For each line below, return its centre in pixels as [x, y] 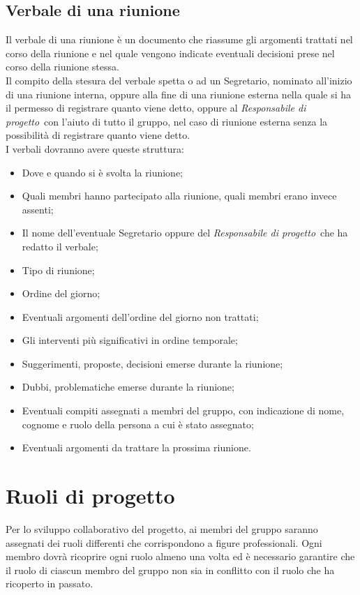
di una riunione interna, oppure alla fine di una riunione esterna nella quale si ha [179, 94]
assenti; [38, 209]
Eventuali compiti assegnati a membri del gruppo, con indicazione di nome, [183, 411]
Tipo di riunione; [58, 270]
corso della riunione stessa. [62, 67]
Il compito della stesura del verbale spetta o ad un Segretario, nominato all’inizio [179, 80]
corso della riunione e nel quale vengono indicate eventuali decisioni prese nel [170, 53]
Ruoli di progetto [90, 496]
